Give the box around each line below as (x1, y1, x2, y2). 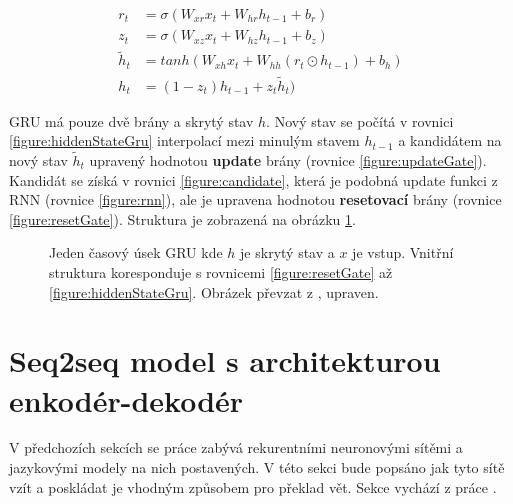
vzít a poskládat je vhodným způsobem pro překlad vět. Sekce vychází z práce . (9, 476, 497, 497)
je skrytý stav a (240, 242, 335, 263)
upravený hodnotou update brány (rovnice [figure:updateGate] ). (89, 149, 487, 170)
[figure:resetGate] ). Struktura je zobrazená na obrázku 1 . (9, 208, 356, 229)
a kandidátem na (398, 130, 502, 151)
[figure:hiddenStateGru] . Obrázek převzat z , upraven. (49, 281, 379, 302)
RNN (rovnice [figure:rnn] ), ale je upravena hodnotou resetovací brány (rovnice (9, 189, 502, 210)
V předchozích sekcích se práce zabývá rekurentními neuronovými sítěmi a (9, 437, 463, 458)
